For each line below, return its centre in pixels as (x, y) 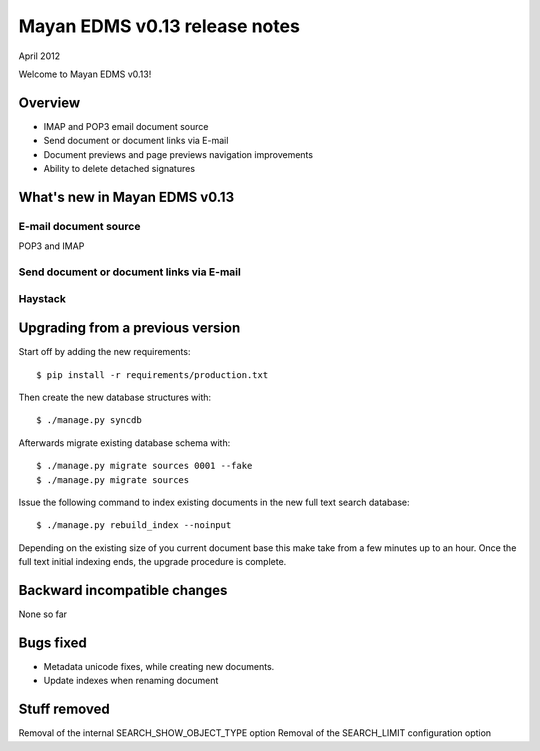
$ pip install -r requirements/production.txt (152, 374)
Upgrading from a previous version (129, 328)
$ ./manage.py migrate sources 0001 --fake (144, 466)
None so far (43, 614)
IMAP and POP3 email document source (126, 126)
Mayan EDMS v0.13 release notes (159, 26)
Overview (49, 102)
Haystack (42, 298)
